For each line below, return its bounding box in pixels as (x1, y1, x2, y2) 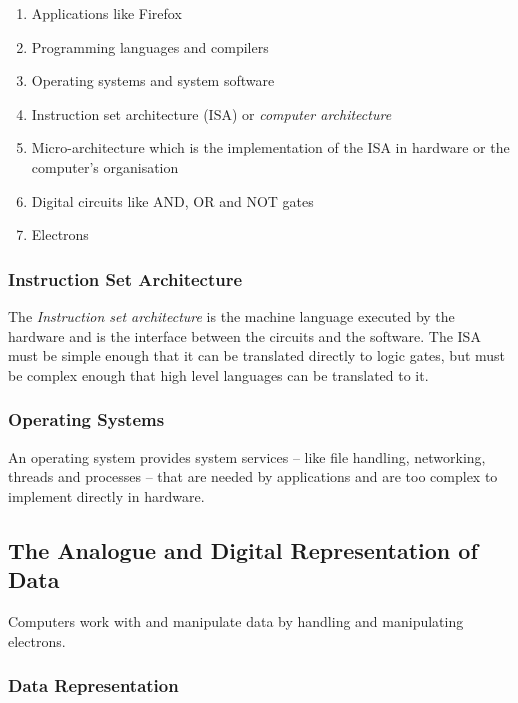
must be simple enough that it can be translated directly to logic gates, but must (8, 345, 506, 366)
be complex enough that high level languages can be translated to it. (8, 364, 429, 385)
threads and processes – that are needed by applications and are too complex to (8, 466, 498, 487)
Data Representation (8, 673, 179, 698)
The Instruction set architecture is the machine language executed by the (8, 305, 455, 326)
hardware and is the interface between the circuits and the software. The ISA (8, 325, 481, 346)
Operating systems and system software (31, 70, 275, 91)
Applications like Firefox (31, 3, 182, 23)
